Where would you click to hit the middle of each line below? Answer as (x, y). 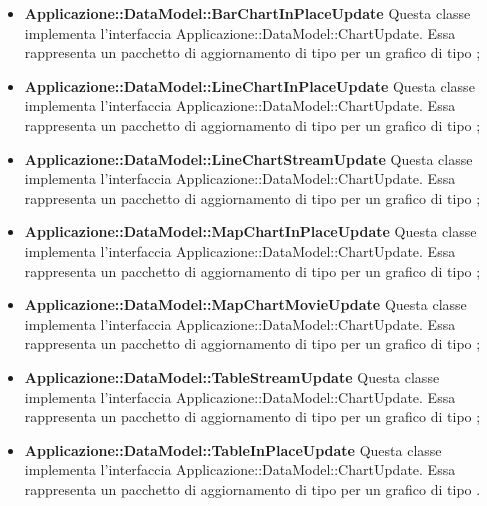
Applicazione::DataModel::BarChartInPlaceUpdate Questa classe (247, 13)
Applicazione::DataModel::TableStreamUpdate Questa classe (232, 376)
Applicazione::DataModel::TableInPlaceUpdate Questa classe (233, 449)
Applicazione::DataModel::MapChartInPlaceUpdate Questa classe (250, 231)
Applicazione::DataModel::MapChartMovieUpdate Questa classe (245, 304)
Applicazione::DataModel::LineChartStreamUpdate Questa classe (248, 158)
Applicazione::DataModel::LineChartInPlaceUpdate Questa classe (249, 85)
